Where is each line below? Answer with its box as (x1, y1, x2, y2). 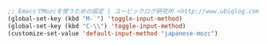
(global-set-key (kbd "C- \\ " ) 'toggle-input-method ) (7, 22, 187, 30)
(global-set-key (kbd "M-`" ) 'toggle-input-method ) (7, 14, 183, 23)
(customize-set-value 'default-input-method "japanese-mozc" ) (7, 29, 218, 37)
